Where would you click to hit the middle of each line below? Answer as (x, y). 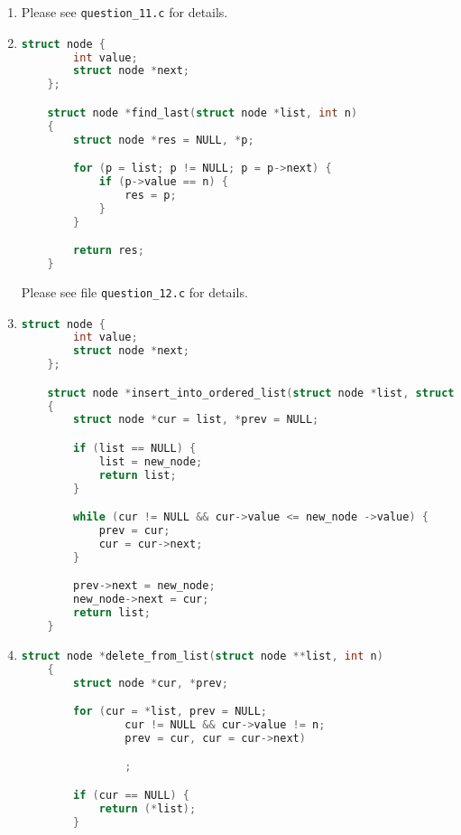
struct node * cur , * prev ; (151, 683)
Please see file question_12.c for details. (134, 291)
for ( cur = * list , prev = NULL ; (170, 712)
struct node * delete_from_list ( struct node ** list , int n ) (202, 656)
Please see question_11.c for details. (124, 12)
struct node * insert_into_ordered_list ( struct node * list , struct (251, 393)
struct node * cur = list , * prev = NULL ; (196, 420)
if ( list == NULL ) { (135, 448)
